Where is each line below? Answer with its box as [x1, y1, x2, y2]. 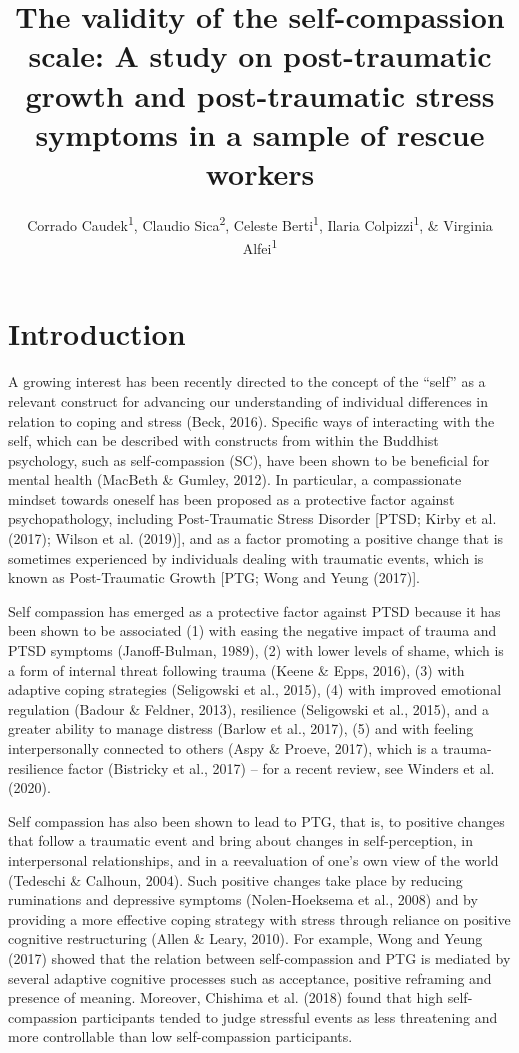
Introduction [8, 313, 186, 354]
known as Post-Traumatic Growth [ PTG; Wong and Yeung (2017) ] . [8, 567, 420, 588]
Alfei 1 [242, 235, 278, 258]
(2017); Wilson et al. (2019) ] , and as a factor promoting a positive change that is [8, 528, 504, 549]
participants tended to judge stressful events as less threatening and [82, 1006, 498, 1027]
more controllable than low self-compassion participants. [8, 1026, 353, 1047]
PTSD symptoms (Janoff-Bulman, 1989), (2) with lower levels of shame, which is [8, 640, 504, 661]
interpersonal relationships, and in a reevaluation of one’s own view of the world [8, 849, 499, 870]
